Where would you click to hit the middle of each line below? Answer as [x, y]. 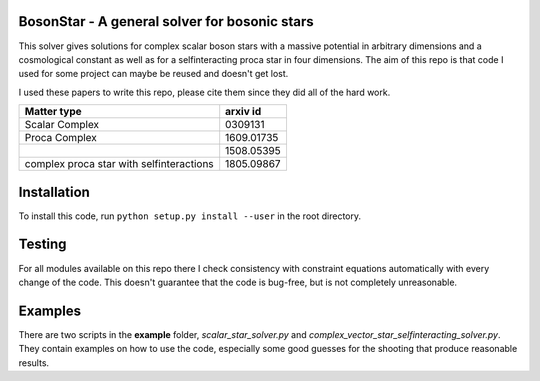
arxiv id [243, 112]
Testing [42, 244]
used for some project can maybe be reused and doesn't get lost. [153, 74]
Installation [54, 191]
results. [34, 362]
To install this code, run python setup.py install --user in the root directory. [190, 216]
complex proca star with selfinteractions [119, 164]
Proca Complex [60, 138]
